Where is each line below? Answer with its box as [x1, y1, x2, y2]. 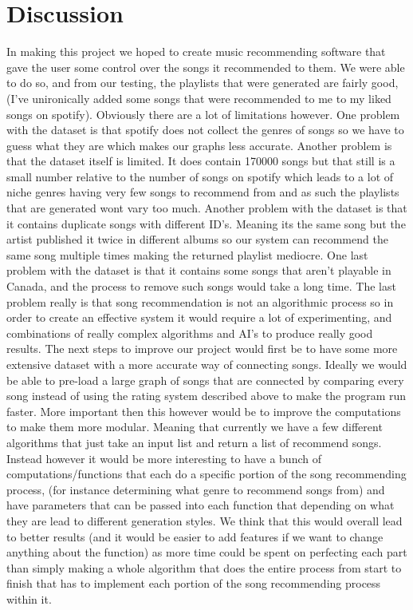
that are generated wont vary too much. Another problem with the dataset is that [6, 200, 407, 216]
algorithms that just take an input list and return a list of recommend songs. [6, 434, 382, 450]
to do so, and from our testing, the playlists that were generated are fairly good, [6, 74, 399, 91]
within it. [6, 590, 52, 607]
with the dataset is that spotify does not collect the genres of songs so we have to [6, 121, 404, 138]
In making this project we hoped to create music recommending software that [6, 43, 386, 60]
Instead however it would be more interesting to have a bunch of [6, 450, 321, 466]
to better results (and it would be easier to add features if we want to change [6, 528, 383, 545]
